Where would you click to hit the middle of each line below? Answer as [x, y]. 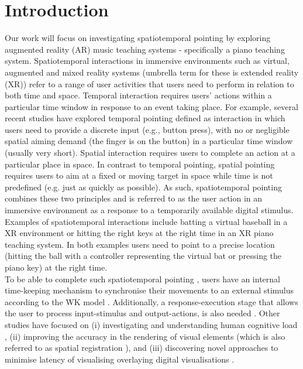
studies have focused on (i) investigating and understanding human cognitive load [151, 324]
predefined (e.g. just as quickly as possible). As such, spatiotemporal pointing [143, 187]
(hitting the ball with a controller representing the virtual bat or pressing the [143, 256]
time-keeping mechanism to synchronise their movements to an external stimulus [149, 290]
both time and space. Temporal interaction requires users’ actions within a [138, 95]
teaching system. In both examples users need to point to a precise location [140, 244]
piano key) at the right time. [56, 267]
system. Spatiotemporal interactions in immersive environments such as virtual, [147, 61]
